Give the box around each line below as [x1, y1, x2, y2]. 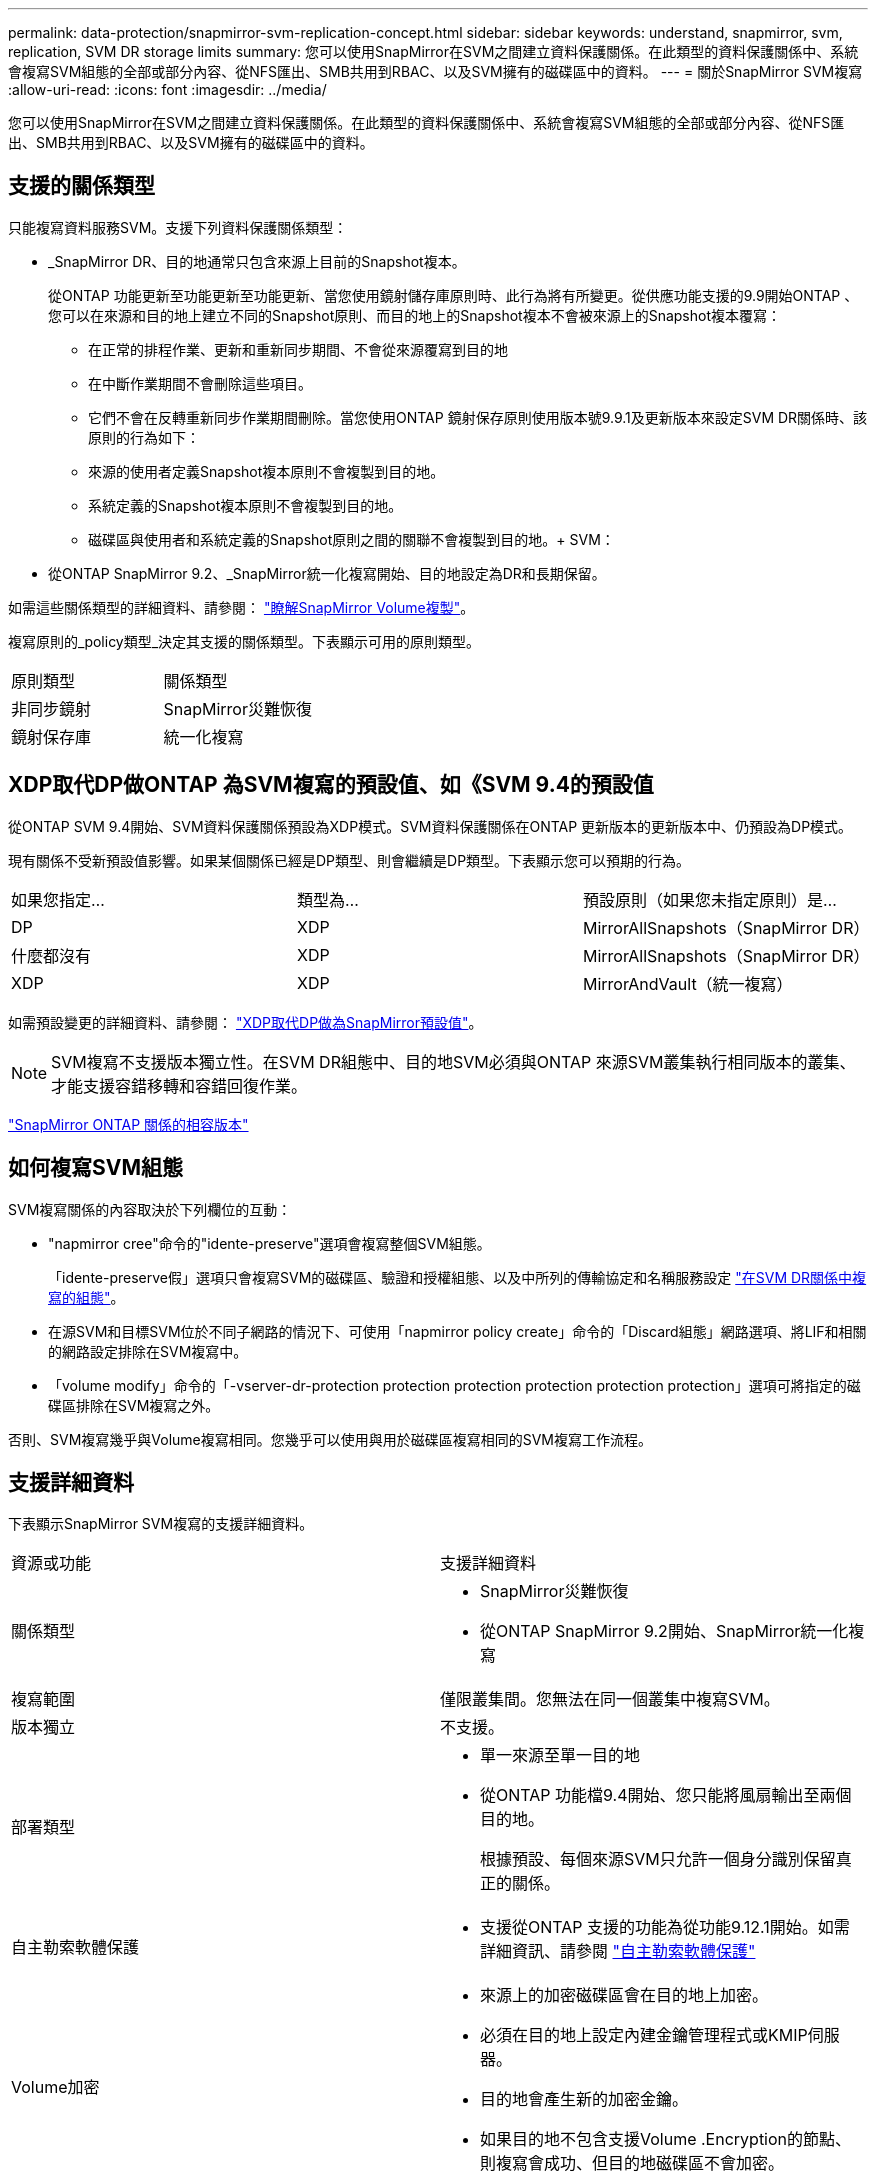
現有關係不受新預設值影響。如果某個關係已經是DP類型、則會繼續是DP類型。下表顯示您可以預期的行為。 [8, 851, 691, 869]
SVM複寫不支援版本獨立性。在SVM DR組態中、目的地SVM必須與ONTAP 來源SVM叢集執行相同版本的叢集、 [51, 1051, 856, 1072]
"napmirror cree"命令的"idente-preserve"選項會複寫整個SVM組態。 [48, 1234, 491, 1252]
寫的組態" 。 [48, 1288, 125, 1306]
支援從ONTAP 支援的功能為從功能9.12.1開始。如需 [480, 1917, 850, 1938]
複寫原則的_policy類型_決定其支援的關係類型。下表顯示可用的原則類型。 [8, 632, 481, 650]
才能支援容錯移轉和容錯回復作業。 [51, 1075, 308, 1096]
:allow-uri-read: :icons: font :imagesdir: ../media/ [8, 81, 327, 98]
